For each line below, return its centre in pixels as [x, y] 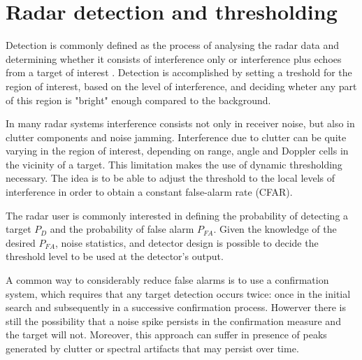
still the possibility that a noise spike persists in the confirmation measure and [173, 321]
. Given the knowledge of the [275, 229]
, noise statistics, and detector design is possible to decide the [187, 242]
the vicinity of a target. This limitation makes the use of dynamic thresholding [174, 164]
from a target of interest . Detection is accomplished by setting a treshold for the [179, 72]
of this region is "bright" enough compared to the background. [138, 100]
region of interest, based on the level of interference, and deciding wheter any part [181, 86]
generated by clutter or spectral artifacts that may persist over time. [152, 348]
